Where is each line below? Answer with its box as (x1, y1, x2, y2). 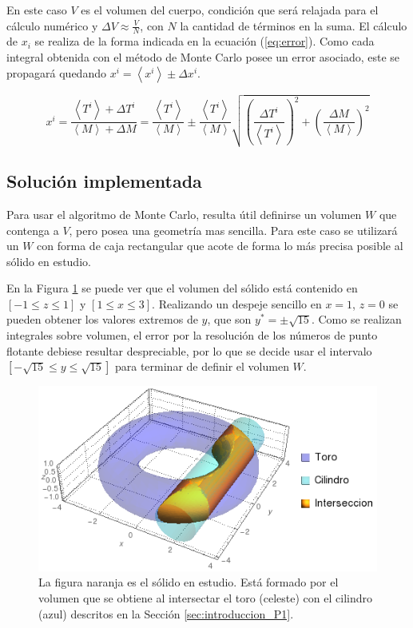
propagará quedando (6, 64, 106, 81)
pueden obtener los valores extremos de (6, 311, 198, 328)
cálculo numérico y (6, 17, 98, 34)
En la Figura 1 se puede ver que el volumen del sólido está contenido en (6, 280, 358, 296)
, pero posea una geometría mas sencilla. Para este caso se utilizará (69, 221, 398, 238)
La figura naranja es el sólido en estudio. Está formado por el (38, 574, 339, 590)
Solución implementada (6, 169, 202, 193)
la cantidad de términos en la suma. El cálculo (180, 17, 407, 34)
